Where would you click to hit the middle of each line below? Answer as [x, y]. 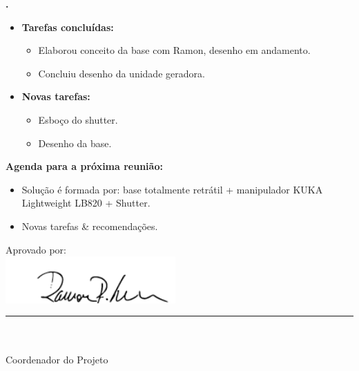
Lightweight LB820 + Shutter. [86, 203]
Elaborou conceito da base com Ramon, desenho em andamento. [174, 50]
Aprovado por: [36, 249]
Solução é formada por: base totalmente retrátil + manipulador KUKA [172, 189]
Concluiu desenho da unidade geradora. [122, 73]
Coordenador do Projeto [57, 360]
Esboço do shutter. [78, 119]
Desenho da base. [75, 143]
